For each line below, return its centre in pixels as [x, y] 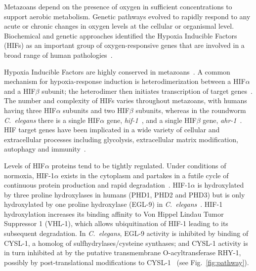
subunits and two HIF [96, 110]
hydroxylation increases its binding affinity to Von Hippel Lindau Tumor [114, 213]
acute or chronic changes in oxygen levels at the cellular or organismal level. [119, 26]
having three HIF [30, 110]
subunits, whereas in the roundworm [191, 110]
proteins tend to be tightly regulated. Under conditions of [139, 165]
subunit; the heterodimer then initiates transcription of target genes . [147, 91]
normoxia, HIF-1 [29, 175]
